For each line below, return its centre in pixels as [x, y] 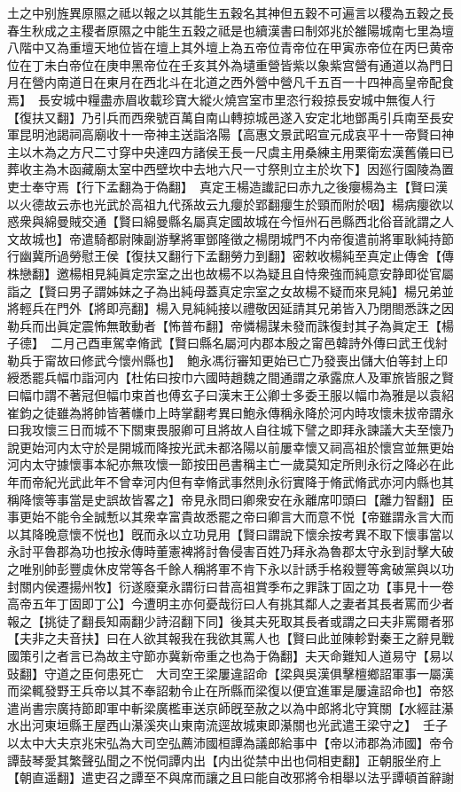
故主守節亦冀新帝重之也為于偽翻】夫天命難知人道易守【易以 [280, 655]
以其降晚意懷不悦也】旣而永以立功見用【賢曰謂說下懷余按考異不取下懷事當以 [230, 533]
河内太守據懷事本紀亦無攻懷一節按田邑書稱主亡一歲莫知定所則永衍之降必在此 [230, 464]
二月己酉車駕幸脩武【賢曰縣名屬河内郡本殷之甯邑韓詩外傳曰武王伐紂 [249, 343]
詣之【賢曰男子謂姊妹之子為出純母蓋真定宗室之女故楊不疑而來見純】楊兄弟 [224, 290]
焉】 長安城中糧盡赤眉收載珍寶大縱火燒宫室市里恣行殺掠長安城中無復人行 [221, 99]
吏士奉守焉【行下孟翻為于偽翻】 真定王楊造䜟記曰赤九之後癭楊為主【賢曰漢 [227, 186]
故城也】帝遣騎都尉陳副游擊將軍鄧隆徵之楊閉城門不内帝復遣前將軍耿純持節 [236, 238]
